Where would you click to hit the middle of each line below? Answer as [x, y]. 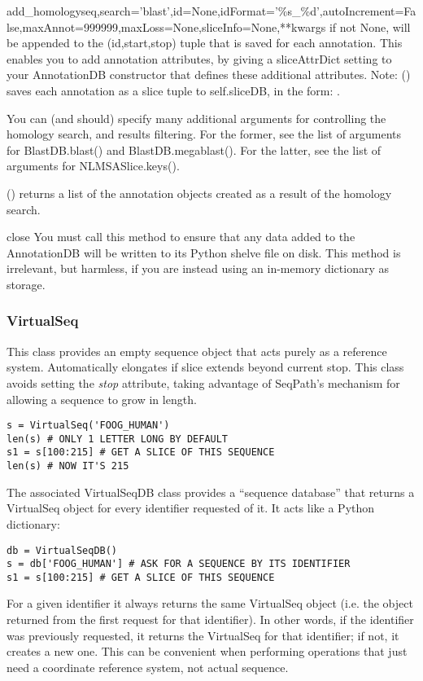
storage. [26, 284]
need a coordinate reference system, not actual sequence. [148, 667]
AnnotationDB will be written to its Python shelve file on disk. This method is [204, 252]
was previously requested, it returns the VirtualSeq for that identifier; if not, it [203, 635]
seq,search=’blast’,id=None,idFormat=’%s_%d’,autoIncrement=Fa [249, 11]
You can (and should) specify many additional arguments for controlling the [196, 118]
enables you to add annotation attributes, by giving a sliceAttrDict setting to [199, 58]
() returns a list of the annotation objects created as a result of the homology [199, 193]
